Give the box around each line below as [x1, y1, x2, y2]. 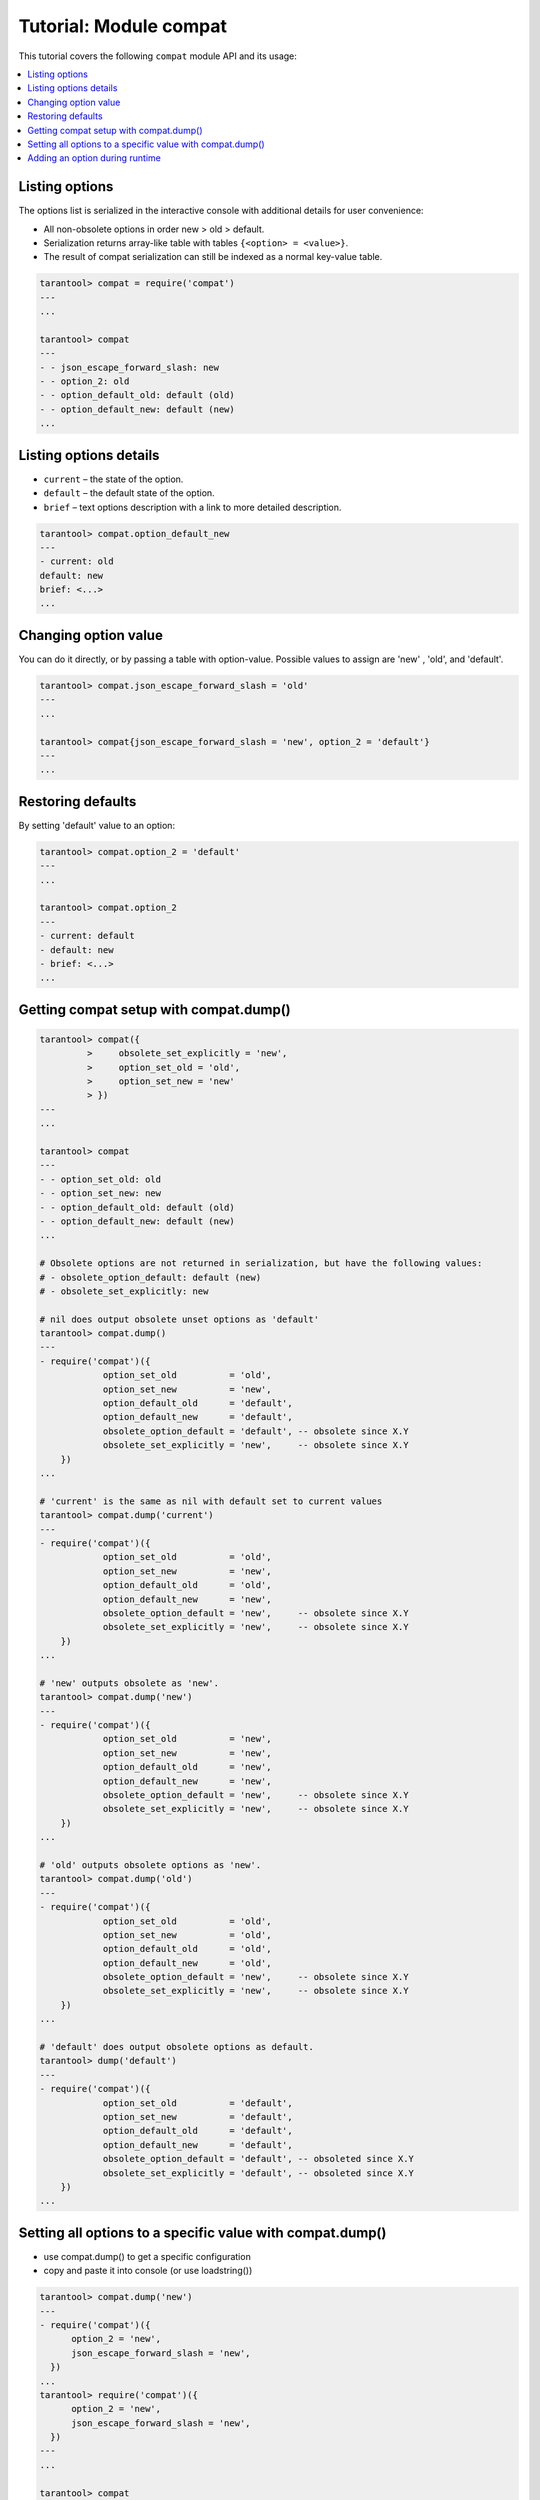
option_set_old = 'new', [102, 1733, 272, 1745]
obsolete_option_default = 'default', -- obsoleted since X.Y [102, 2153, 415, 2165]
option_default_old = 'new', [102, 1761, 272, 1773]
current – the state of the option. [43, 473, 184, 485]
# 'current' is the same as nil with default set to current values [39, 1495, 383, 1507]
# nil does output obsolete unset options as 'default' [39, 1313, 320, 1325]
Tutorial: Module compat [18, 15, 228, 37]
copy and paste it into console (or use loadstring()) [43, 2265, 253, 2277]
